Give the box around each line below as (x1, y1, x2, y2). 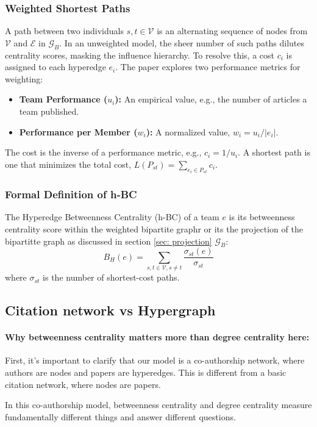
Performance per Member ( (19, 125, 138, 138)
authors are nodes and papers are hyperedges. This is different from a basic (5, 365, 287, 378)
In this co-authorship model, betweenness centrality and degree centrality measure (5, 398, 312, 411)
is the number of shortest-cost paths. (43, 271, 180, 284)
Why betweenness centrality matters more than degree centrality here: (5, 331, 310, 343)
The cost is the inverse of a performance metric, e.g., (5, 146, 202, 159)
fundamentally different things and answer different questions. (5, 410, 236, 423)
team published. (19, 104, 79, 117)
